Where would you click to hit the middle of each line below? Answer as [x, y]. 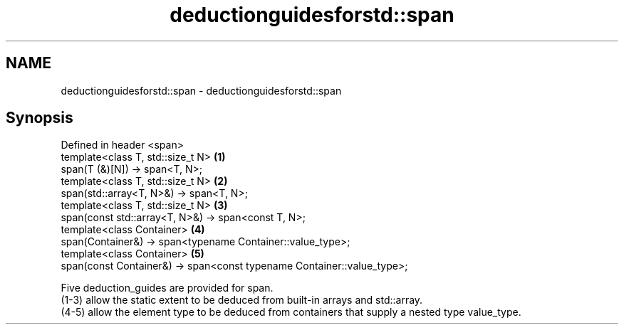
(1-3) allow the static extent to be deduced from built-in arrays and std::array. [242, 300]
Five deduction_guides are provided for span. [167, 288]
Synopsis [40, 118]
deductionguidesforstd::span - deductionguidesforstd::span [201, 90]
